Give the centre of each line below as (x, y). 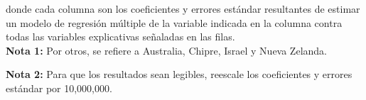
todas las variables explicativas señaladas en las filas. (120, 37)
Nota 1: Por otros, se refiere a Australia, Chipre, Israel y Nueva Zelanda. (166, 50)
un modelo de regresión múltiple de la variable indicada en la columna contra (174, 22)
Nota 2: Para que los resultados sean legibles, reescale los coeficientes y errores (179, 74)
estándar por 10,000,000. (59, 88)
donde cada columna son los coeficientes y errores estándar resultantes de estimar (183, 9)
